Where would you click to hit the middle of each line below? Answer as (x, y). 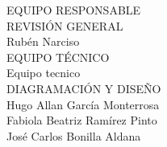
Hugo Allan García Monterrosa (83, 104)
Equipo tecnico (44, 73)
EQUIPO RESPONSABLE (74, 10)
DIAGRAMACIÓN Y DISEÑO (84, 88)
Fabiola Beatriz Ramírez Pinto (82, 120)
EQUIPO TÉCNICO (58, 57)
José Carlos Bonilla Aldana (74, 135)
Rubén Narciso (43, 41)
